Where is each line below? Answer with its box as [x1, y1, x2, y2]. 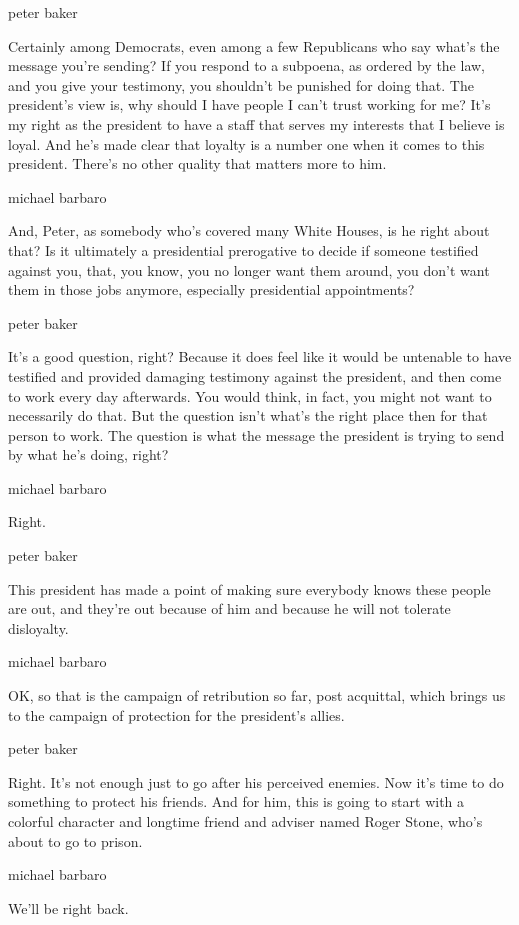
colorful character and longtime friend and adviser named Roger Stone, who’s [8, 811, 483, 831]
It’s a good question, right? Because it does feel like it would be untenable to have [8, 346, 512, 367]
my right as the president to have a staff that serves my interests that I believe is [8, 113, 505, 134]
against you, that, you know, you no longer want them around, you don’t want [8, 259, 490, 280]
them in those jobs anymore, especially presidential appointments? [8, 279, 415, 300]
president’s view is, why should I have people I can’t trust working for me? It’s [8, 94, 491, 115]
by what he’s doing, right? [8, 444, 169, 465]
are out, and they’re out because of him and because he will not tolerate [8, 598, 451, 619]
